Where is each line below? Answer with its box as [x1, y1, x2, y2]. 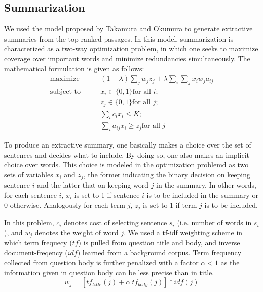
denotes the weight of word [34, 227, 119, 237]
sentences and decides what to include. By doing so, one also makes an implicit [4, 149, 249, 160]
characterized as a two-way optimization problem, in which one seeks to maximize [4, 43, 258, 54]
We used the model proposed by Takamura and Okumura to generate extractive [4, 23, 253, 34]
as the [220, 257, 240, 268]
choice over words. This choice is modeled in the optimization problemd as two [4, 159, 249, 170]
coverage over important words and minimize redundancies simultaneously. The [4, 53, 250, 63]
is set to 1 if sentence [74, 190, 140, 200]
